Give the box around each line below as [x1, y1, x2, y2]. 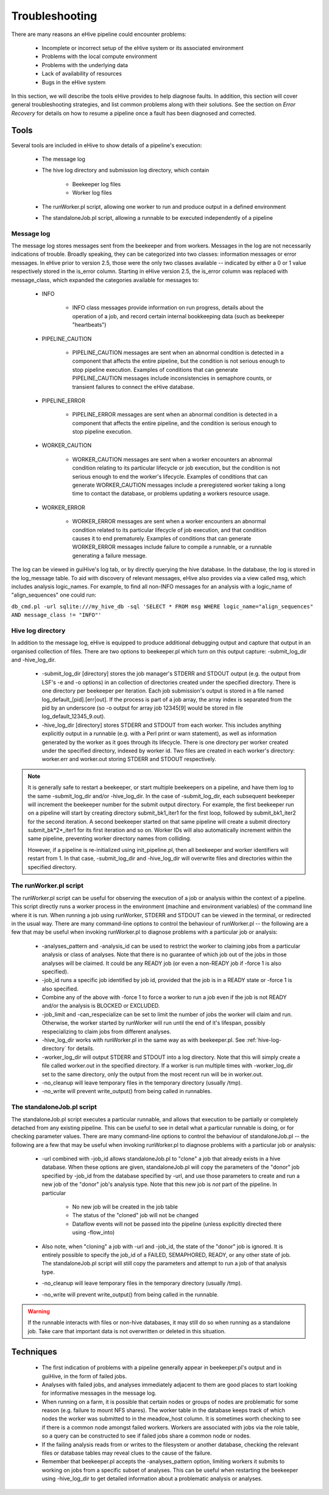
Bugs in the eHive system [41, 78, 106, 85]
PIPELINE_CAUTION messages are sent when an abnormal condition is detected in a [72, 349, 284, 356]
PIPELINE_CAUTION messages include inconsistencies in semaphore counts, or [72, 374, 272, 382]
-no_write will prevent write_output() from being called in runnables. [41, 1088, 213, 1095]
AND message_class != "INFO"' [11, 611, 102, 619]
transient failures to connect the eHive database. [72, 383, 195, 390]
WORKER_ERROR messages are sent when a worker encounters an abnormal [72, 518, 266, 525]
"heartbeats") [72, 321, 107, 329]
